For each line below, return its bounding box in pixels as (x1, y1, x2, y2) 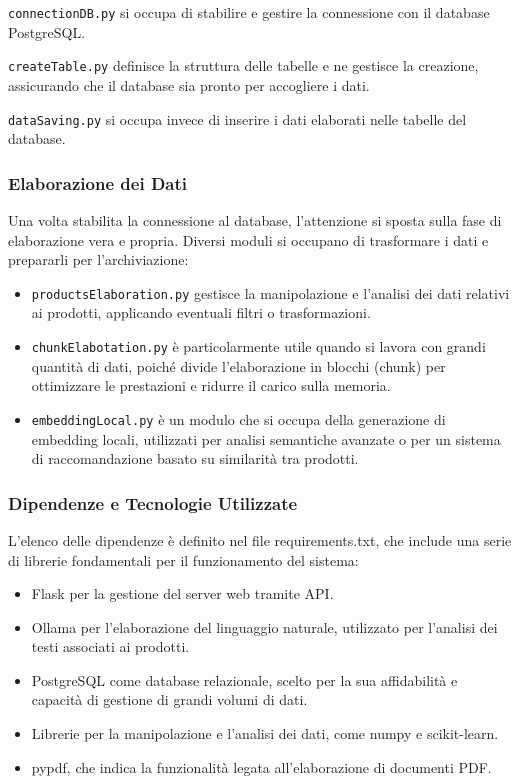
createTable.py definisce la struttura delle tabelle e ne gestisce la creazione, (8, 55, 479, 76)
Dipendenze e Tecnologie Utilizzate (8, 490, 298, 515)
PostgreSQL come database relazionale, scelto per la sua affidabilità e (31, 669, 458, 690)
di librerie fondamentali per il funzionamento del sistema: (8, 549, 359, 570)
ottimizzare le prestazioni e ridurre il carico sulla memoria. (31, 375, 391, 396)
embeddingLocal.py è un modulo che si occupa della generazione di (31, 408, 446, 429)
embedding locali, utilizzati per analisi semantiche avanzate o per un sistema (31, 428, 501, 449)
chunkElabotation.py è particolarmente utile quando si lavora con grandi (31, 336, 486, 356)
